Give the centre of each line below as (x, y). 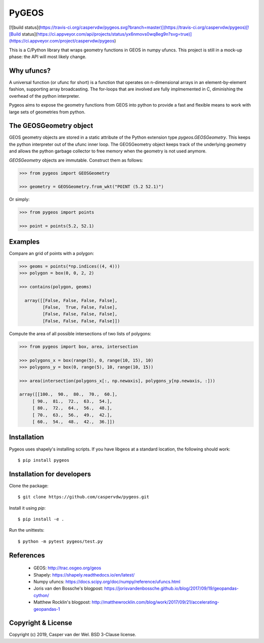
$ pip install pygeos (44, 460)
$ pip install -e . (41, 519)
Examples (24, 242)
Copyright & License (41, 623)
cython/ (41, 595)
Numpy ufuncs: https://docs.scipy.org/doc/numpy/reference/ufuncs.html (107, 581)
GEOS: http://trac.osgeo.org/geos (67, 568)
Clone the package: (29, 486)
